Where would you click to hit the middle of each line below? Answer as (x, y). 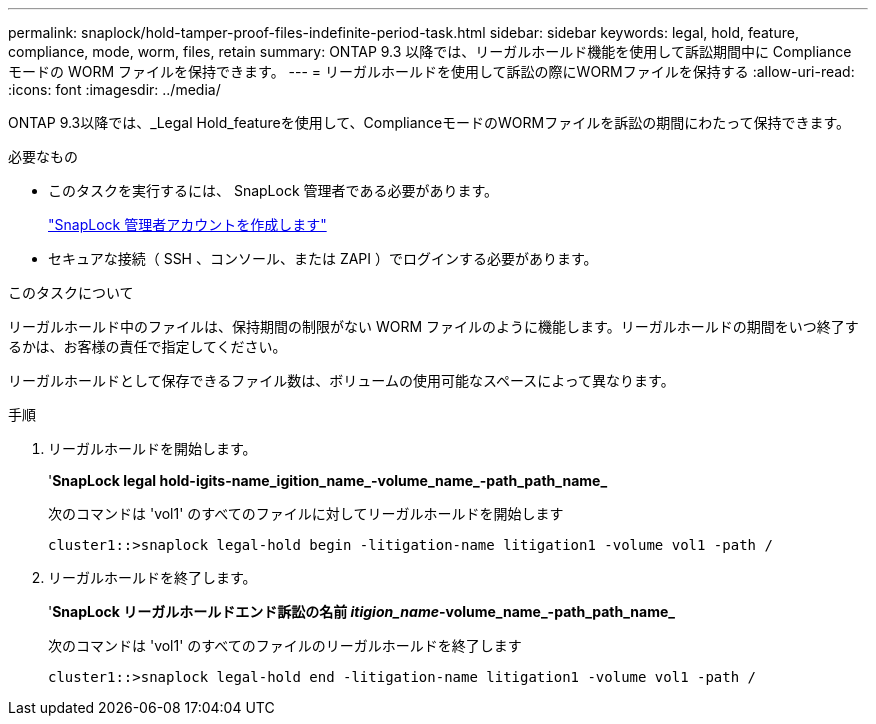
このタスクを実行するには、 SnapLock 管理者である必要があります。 (273, 190)
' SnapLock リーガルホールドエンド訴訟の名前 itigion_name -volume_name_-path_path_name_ (361, 611)
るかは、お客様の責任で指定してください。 (147, 346)
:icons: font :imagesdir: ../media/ (114, 89)
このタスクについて (71, 292)
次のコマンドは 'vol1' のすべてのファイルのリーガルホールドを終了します (285, 645)
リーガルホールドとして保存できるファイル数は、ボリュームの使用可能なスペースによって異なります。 (341, 380)
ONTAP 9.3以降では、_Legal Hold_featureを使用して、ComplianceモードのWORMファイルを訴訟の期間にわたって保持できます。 (429, 122)
